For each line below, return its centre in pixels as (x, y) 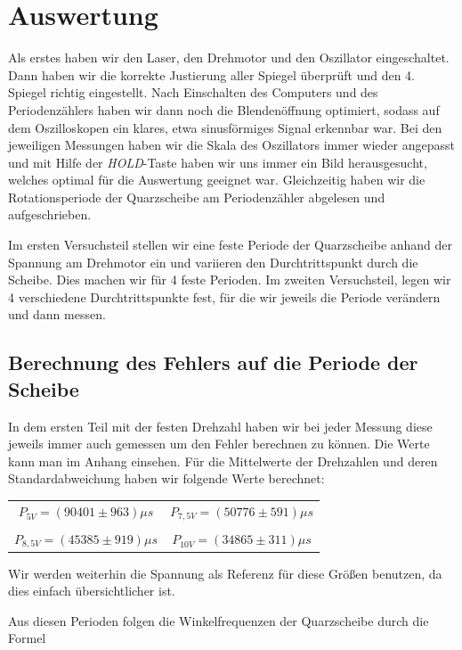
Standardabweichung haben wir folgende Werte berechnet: (166, 478)
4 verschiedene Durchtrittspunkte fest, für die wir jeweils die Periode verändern (224, 296)
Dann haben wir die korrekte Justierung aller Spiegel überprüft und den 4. (211, 74)
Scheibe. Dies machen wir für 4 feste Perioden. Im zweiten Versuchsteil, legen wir (230, 280)
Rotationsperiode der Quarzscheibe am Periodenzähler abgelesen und (197, 197)
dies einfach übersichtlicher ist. (92, 591)
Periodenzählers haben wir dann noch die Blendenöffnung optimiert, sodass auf (224, 109)
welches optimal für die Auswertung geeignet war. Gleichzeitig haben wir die (217, 180)
